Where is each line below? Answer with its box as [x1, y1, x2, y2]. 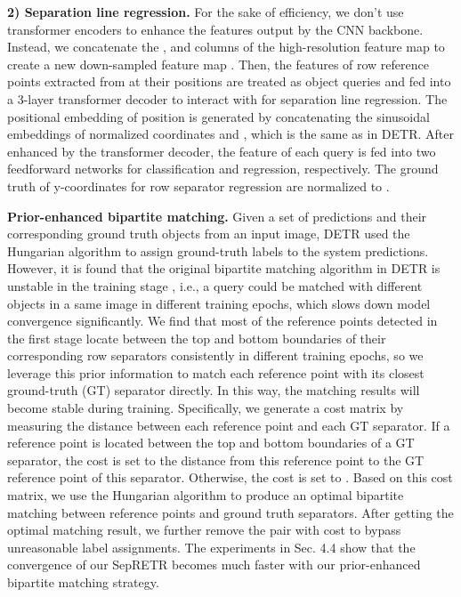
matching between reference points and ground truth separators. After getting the [7, 503, 454, 521]
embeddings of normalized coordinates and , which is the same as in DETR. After [7, 125, 454, 143]
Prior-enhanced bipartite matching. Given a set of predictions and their [7, 206, 427, 225]
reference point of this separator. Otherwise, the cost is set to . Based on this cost [7, 468, 453, 487]
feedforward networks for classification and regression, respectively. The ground [7, 159, 439, 178]
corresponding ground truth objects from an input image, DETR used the [7, 224, 410, 243]
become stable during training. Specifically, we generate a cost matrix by [7, 399, 404, 417]
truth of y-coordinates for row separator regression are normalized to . [7, 176, 390, 195]
